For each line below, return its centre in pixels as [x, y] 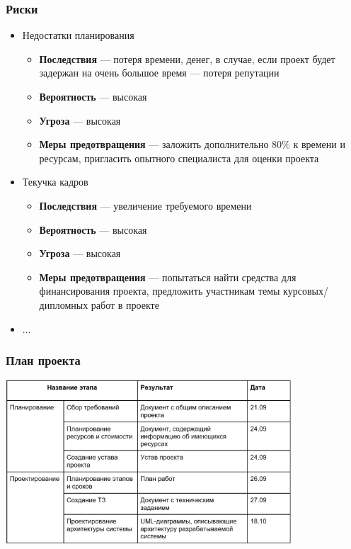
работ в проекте [125, 304]
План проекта [43, 360]
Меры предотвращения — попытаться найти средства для [168, 277]
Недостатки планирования [78, 35]
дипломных [64, 304]
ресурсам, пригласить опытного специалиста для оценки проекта [179, 158]
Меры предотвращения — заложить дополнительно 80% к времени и [192, 144]
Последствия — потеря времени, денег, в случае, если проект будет [187, 58]
